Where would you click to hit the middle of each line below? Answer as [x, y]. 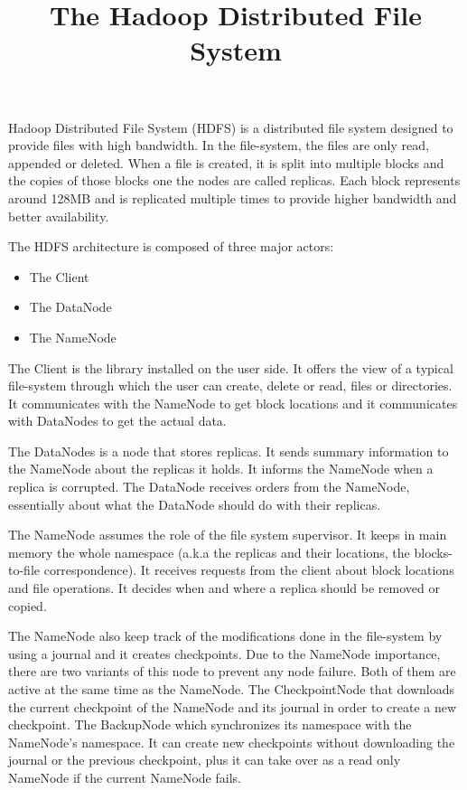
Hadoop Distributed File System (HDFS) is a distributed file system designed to [231, 127]
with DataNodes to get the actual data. [117, 421]
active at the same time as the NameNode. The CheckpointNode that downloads [232, 689]
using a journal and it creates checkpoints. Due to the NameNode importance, [224, 653]
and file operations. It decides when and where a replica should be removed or [224, 588]
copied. [28, 605]
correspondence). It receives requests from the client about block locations [249, 570]
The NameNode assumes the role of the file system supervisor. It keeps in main [228, 535]
